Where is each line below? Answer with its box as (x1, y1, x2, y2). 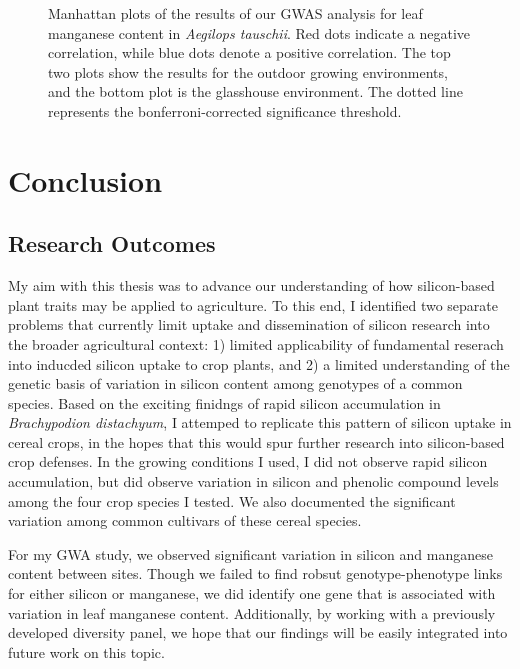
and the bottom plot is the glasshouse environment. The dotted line (48, 81, 463, 102)
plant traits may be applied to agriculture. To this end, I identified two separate (8, 294, 499, 315)
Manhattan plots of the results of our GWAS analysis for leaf (48, 3, 423, 23)
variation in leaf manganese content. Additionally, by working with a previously (8, 602, 496, 623)
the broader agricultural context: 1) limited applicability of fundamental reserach (8, 333, 504, 354)
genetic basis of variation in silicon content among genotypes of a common (8, 373, 463, 394)
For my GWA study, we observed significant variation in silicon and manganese (8, 543, 493, 564)
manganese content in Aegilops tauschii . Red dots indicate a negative (48, 22, 471, 43)
